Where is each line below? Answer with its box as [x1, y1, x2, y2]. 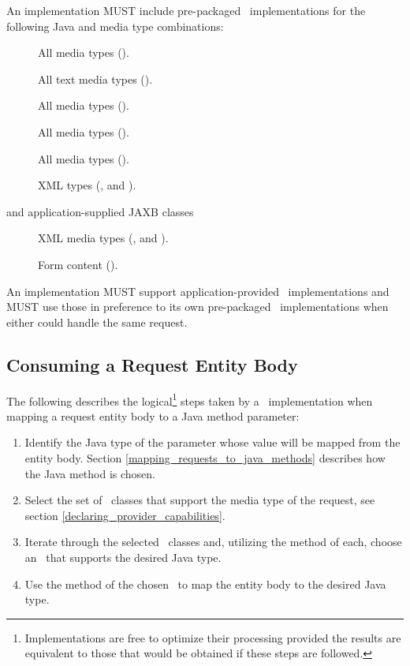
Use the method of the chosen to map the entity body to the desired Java [24, 575, 386, 592]
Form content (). [38, 256, 118, 272]
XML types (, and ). [38, 177, 136, 193]
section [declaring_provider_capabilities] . [24, 507, 225, 523]
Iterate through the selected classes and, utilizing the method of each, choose [24, 533, 402, 550]
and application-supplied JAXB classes [6, 203, 194, 219]
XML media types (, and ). [38, 230, 169, 246]
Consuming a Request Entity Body [6, 352, 298, 376]
